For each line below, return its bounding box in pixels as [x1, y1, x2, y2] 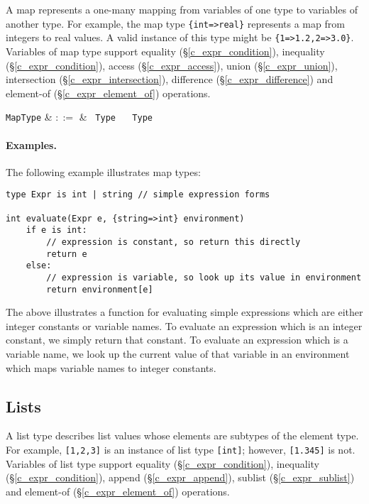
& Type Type [79, 109, 153, 124]
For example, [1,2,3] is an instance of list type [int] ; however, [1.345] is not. [6, 442, 356, 456]
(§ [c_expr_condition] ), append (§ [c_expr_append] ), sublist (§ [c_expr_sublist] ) [6, 470, 355, 485]
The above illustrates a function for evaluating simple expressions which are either [6, 305, 363, 319]
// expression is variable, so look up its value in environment [46, 272, 362, 283]
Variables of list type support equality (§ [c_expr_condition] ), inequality [6, 456, 320, 471]
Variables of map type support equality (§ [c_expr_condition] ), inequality [6, 43, 325, 58]
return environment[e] [46, 284, 153, 295]
